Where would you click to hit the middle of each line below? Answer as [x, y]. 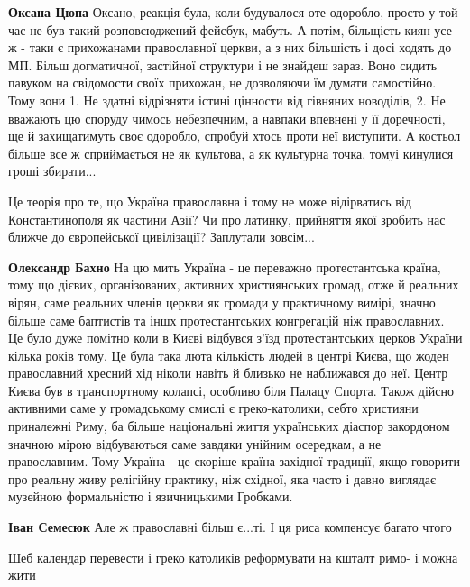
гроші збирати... [52, 171]
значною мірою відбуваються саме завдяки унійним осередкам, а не [195, 443]
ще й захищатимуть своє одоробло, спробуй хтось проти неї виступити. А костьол [235, 136]
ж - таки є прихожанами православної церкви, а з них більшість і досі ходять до [230, 47]
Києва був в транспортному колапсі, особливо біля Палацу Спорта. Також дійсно [231, 390]
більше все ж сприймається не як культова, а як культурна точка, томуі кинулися [231, 153]
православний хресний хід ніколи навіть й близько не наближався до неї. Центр [228, 373]
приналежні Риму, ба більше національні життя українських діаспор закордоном [229, 426]
